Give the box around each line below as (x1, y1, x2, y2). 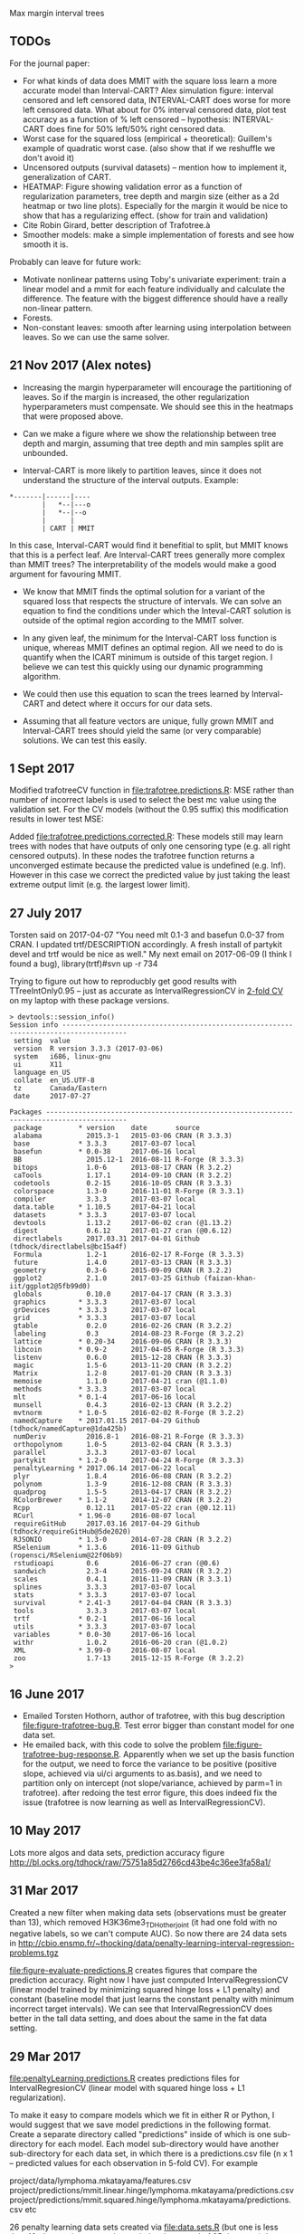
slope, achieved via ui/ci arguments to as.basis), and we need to (22, 1768, 262, 1779)
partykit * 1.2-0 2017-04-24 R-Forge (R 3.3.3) (13, 1456, 245, 1465)
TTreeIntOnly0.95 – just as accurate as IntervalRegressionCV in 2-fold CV (9, 985, 283, 996)
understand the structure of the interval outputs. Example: (22, 474, 239, 485)
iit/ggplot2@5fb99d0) (9, 1282, 91, 1291)
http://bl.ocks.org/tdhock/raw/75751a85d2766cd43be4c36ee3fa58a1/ (9, 1857, 271, 1868)
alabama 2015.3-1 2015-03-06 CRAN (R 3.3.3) (13, 1131, 233, 1141)
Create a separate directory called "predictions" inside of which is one (9, 2129, 271, 2140)
